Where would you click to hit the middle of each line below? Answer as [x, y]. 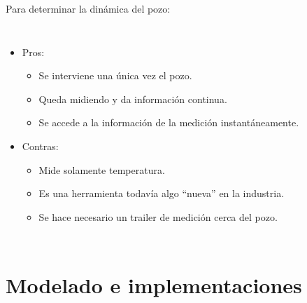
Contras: [40, 146]
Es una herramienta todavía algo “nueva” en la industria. [162, 193]
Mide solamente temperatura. [102, 169]
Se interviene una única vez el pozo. [115, 75]
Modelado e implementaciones [154, 284]
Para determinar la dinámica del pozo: [88, 8]
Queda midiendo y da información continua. [133, 99]
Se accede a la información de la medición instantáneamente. [169, 122]
